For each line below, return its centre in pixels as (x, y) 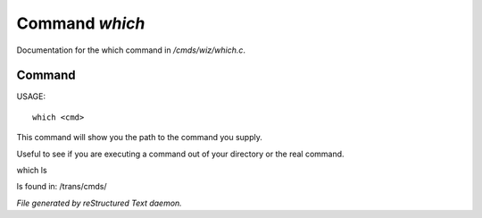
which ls (32, 171)
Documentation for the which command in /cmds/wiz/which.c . (131, 50)
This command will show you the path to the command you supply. (139, 138)
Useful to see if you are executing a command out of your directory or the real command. (180, 154)
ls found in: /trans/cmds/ (62, 187)
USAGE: (31, 96)
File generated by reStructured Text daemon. (99, 203)
